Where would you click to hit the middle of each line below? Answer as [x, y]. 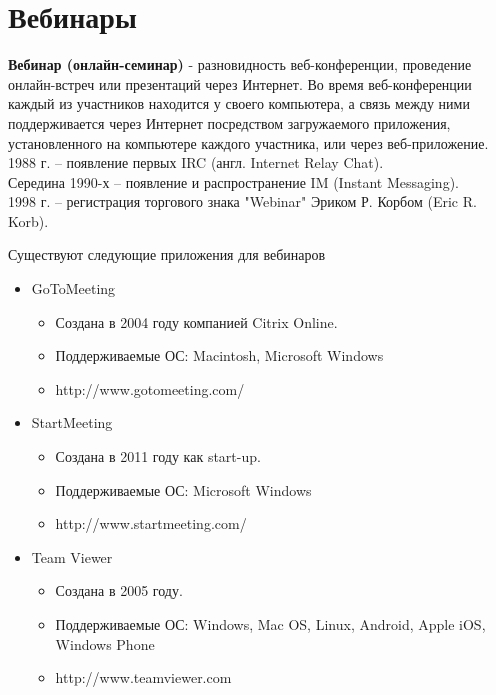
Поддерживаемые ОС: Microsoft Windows [183, 489]
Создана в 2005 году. [119, 590]
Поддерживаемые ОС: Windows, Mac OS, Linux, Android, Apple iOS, [270, 624]
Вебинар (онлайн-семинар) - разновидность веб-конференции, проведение [240, 64]
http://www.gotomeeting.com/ [150, 388]
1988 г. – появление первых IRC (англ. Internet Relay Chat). [196, 162]
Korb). [28, 220]
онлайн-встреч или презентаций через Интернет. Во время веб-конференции [240, 83]
